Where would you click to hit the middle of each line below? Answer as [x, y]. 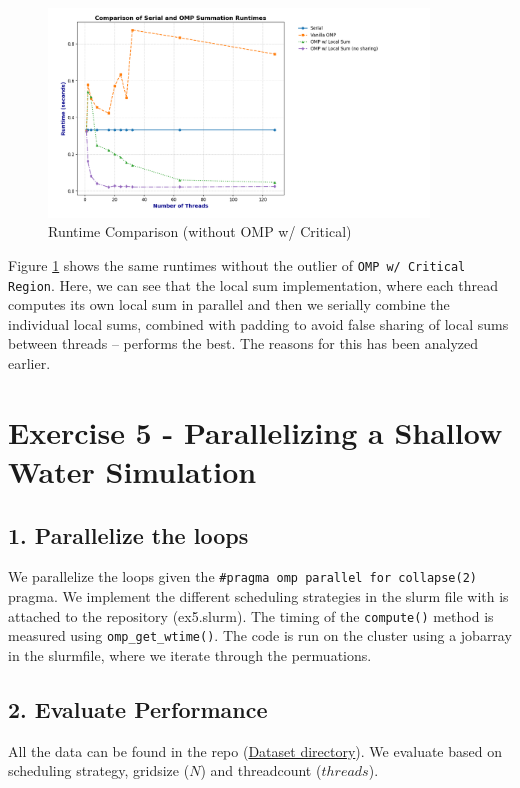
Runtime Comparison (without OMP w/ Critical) [200, 231]
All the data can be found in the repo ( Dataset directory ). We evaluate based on [255, 750]
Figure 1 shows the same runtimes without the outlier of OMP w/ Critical [237, 264]
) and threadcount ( [261, 770]
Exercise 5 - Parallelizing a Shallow [255, 431]
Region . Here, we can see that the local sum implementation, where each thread [253, 284]
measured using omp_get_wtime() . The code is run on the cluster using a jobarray [260, 635]
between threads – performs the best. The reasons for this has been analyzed [243, 343]
